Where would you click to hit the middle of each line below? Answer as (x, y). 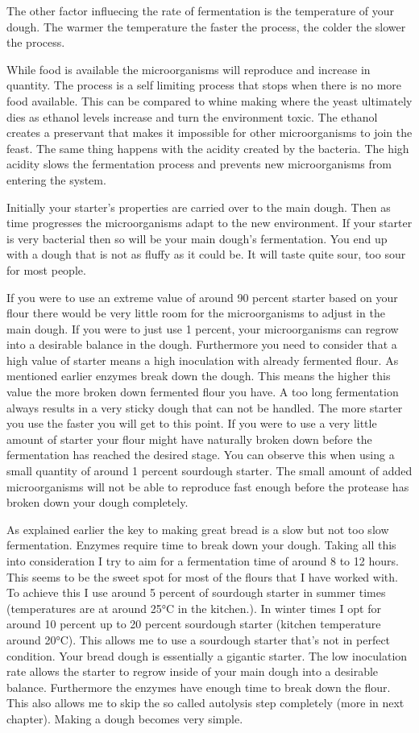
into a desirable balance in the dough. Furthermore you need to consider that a (202, 344)
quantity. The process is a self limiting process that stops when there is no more (204, 85)
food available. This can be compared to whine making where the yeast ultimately (209, 100)
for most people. (46, 269)
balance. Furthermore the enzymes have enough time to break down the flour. (199, 687)
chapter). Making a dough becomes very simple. (125, 718)
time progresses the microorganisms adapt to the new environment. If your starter (209, 223)
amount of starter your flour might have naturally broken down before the (189, 439)
